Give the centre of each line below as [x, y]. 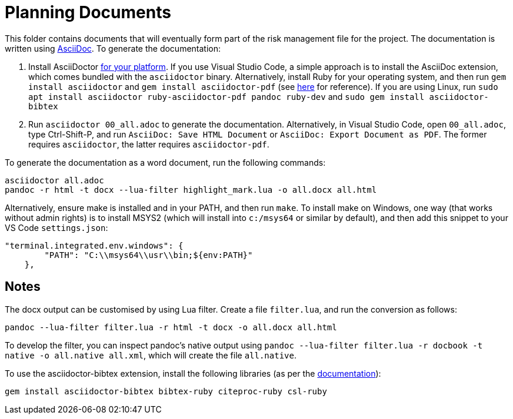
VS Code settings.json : [56, 227]
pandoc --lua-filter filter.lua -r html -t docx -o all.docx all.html [171, 327]
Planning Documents [88, 12]
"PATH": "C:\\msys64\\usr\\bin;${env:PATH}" [149, 255]
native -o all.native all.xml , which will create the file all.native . [151, 355]
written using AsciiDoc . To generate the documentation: [113, 48]
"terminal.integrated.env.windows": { [94, 245]
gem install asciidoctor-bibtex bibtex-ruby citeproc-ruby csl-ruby [166, 391]
